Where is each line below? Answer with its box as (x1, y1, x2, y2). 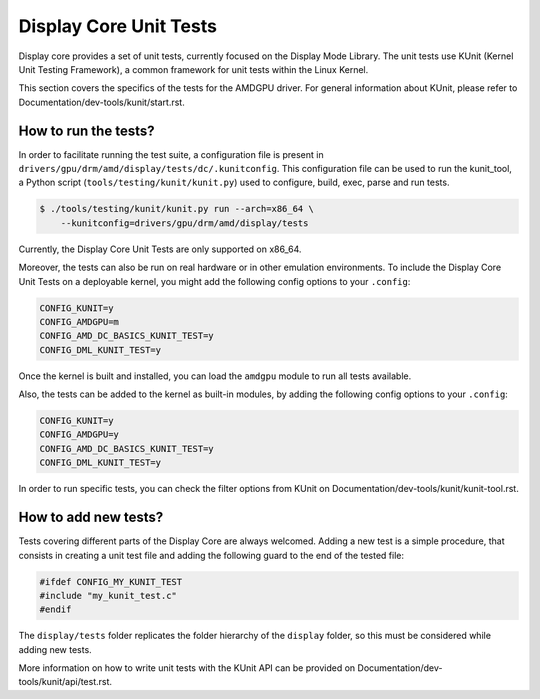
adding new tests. (18, 643, 92, 655)
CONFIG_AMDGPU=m (39, 316, 120, 327)
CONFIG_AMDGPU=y (39, 429, 120, 440)
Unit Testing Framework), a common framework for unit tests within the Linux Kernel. (18, 63, 369, 75)
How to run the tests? (18, 122, 155, 139)
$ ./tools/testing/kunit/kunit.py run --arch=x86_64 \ (39, 203, 314, 215)
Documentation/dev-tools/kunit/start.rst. (18, 96, 185, 108)
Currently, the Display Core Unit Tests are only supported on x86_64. (18, 243, 302, 255)
